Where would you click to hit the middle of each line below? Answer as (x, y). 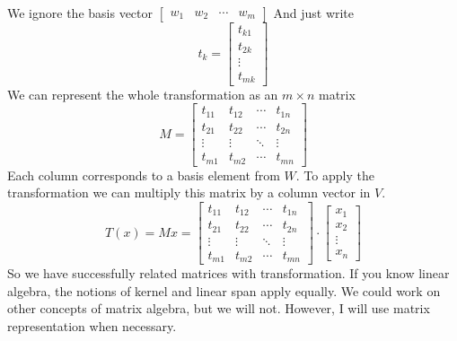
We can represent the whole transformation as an (143, 94)
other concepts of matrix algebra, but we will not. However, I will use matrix (219, 308)
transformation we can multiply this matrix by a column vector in (189, 192)
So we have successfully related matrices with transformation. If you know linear (228, 273)
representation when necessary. (92, 326)
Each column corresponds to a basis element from (144, 175)
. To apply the (335, 175)
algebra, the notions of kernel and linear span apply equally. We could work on (224, 290)
